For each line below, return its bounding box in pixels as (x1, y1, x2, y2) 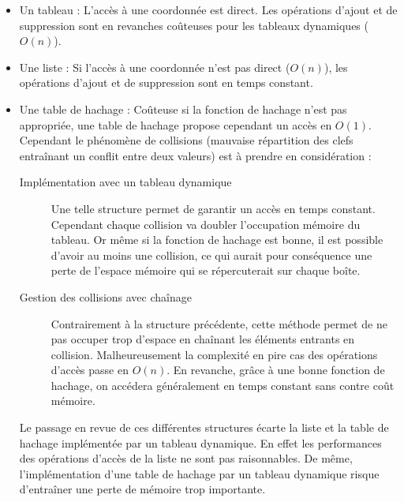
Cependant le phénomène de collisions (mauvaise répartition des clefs (19, 132, 353, 148)
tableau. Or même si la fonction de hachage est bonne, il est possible (50, 231, 383, 248)
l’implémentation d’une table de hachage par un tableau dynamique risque (19, 465, 380, 481)
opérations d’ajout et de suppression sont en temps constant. (19, 74, 313, 91)
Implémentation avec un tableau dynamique (19, 174, 232, 190)
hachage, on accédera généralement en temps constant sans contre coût (50, 376, 395, 393)
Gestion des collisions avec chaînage (19, 288, 192, 305)
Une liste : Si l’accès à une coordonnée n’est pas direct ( (19, 58, 290, 75)
